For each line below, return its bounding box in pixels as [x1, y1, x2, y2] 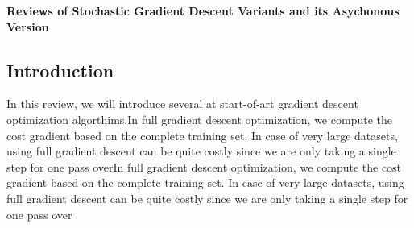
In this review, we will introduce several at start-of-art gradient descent [6, 95, 358, 112]
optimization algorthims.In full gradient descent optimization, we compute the [6, 110, 392, 127]
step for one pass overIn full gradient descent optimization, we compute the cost [6, 158, 402, 175]
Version [6, 18, 49, 35]
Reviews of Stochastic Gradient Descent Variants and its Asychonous [6, 2, 400, 19]
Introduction [6, 57, 114, 82]
